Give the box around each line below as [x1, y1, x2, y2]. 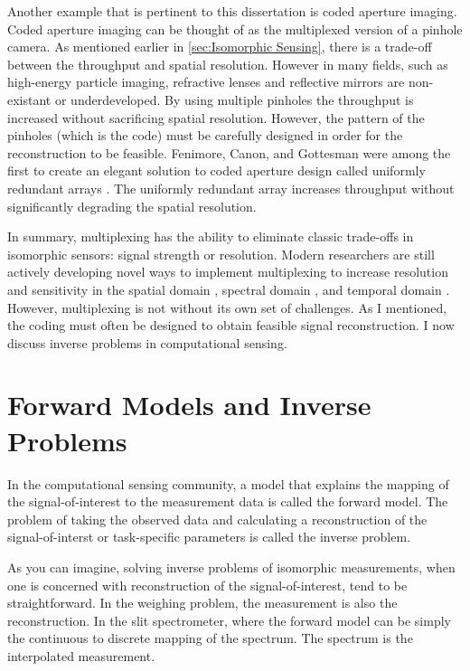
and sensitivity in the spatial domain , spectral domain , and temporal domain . [7, 279, 450, 298]
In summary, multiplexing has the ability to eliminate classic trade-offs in [7, 227, 414, 246]
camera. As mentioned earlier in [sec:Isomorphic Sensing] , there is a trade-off [7, 37, 432, 56]
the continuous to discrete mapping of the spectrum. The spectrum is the [7, 628, 413, 647]
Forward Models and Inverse [7, 386, 371, 423]
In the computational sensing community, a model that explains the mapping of [7, 474, 449, 493]
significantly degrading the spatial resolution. [7, 196, 257, 215]
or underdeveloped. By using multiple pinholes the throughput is [54, 90, 414, 109]
